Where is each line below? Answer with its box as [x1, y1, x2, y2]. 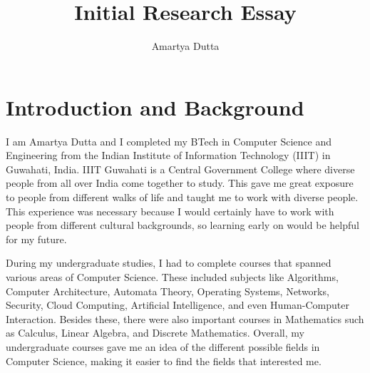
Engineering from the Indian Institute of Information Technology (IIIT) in [6, 148, 331, 163]
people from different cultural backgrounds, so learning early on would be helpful [6, 218, 359, 233]
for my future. [6, 231, 67, 246]
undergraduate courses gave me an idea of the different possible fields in [6, 339, 320, 354]
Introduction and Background [6, 92, 304, 121]
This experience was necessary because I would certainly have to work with [6, 203, 334, 218]
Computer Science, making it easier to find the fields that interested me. [6, 353, 322, 368]
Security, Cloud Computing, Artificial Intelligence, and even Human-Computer [6, 297, 349, 312]
